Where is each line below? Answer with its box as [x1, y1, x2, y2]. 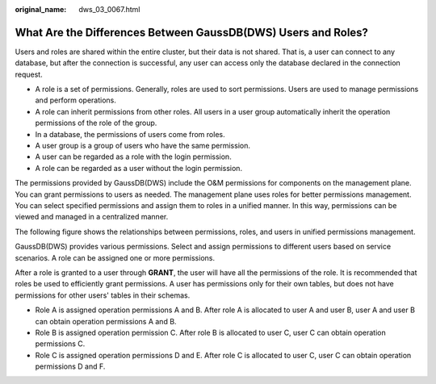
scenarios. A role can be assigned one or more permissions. [15, 253, 216, 262]
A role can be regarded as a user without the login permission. [35, 163, 242, 173]
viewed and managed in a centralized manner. [15, 212, 169, 222]
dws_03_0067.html [78, 5, 140, 14]
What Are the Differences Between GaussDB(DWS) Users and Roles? [15, 25, 369, 40]
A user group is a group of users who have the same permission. [35, 141, 250, 151]
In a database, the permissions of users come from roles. [35, 129, 225, 139]
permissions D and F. [35, 361, 106, 371]
